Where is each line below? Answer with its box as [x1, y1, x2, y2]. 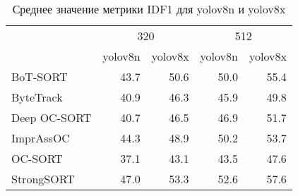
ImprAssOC [11, 130, 70, 146]
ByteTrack [11, 89, 63, 105]
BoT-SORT [11, 68, 68, 85]
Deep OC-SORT [11, 109, 92, 125]
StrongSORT [11, 171, 75, 187]
